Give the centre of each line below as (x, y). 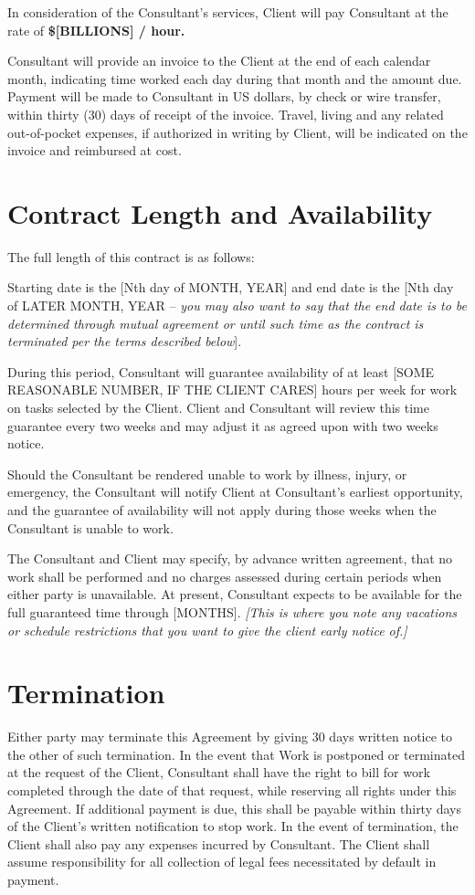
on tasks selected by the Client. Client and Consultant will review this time (218, 408)
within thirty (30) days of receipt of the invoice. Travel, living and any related (226, 114)
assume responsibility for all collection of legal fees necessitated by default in (222, 862)
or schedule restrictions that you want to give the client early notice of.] (207, 630)
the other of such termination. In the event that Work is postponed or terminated (236, 754)
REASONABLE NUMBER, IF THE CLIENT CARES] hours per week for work (232, 390)
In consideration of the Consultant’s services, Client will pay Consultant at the (228, 12)
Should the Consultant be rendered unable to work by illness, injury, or (207, 474)
